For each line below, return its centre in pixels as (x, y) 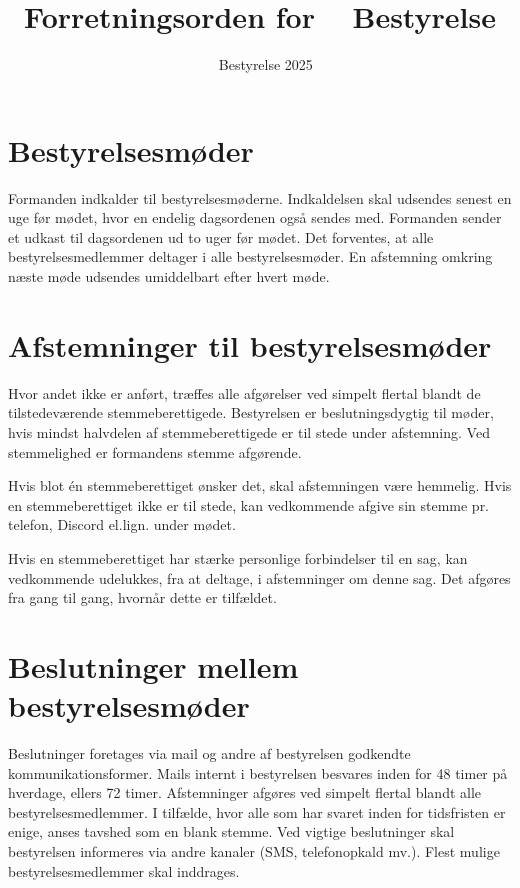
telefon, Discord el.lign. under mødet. (122, 524)
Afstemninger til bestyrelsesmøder (250, 344)
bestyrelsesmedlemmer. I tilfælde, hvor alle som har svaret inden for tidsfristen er (257, 811)
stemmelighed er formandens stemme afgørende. (155, 451)
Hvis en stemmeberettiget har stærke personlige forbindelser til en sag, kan (238, 557)
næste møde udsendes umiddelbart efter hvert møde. (169, 276)
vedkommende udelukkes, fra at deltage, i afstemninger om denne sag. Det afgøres (259, 577)
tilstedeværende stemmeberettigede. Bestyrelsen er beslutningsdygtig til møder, (251, 412)
